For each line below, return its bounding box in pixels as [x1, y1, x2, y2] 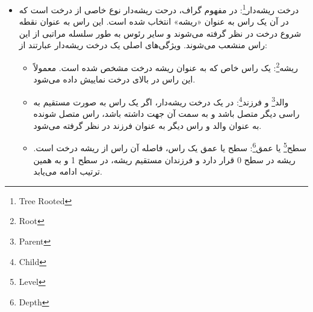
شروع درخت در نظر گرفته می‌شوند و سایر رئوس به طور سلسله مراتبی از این [19, 27, 302, 39]
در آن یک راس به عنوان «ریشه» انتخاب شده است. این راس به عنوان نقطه [19, 15, 289, 28]
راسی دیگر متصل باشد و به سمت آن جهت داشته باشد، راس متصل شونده [33, 107, 300, 120]
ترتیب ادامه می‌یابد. [33, 165, 102, 178]
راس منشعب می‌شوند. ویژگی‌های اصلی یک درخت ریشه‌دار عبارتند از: [19, 39, 267, 51]
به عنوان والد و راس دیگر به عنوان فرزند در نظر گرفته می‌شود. [33, 119, 262, 131]
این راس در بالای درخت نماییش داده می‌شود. [33, 73, 196, 86]
